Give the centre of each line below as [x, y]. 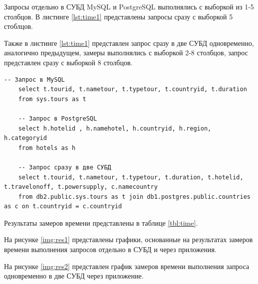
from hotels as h [47, 148]
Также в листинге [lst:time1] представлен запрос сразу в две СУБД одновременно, [129, 43]
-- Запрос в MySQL [34, 79]
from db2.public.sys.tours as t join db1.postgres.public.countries [134, 197]
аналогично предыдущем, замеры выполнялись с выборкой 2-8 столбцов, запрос [126, 53]
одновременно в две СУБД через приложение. [74, 276]
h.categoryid [25, 138]
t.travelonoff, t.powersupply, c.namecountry [81, 187]
